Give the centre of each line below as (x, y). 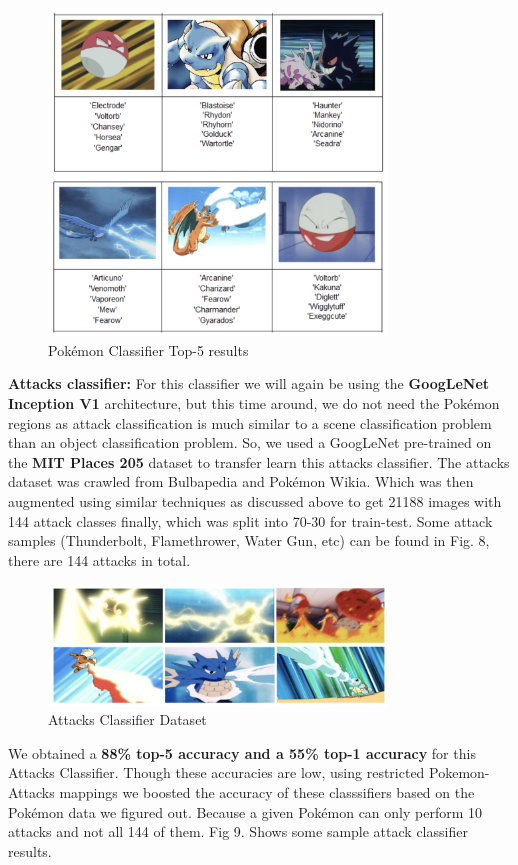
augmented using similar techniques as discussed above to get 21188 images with (255, 500)
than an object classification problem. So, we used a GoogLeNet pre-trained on (250, 442)
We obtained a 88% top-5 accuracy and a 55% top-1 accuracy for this (242, 752)
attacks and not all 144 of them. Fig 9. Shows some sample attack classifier (238, 831)
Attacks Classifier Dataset (127, 719)
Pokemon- (459, 772)
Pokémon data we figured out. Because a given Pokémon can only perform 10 (245, 811)
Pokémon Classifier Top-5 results (148, 349)
